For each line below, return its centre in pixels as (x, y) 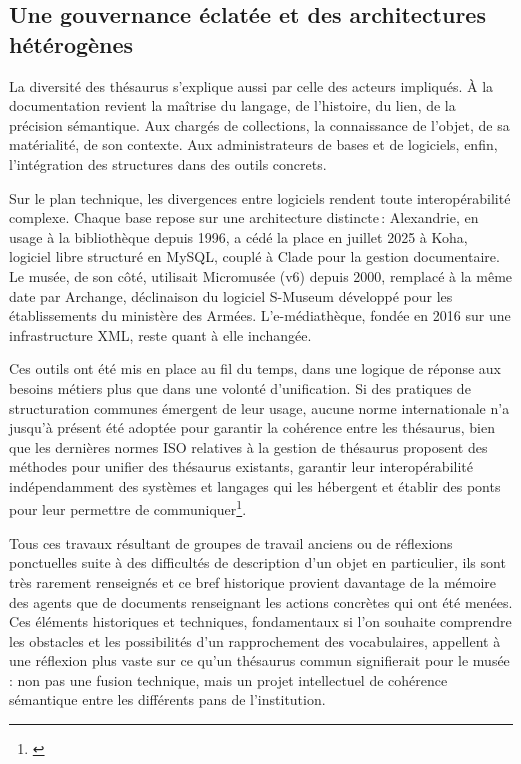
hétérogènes (71, 43)
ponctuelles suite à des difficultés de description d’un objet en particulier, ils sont (257, 562)
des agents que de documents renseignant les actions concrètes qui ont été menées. (261, 601)
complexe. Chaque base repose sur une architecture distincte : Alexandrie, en (244, 217)
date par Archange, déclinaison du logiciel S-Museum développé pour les (231, 295)
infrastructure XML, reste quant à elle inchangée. (160, 334)
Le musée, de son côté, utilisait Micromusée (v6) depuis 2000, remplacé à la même (261, 275)
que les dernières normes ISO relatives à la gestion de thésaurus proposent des (248, 446)
